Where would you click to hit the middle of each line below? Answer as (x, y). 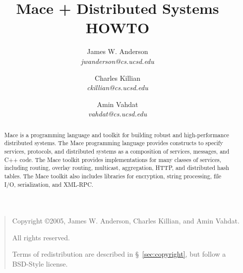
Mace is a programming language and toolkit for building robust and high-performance (117, 135)
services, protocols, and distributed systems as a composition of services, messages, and (117, 151)
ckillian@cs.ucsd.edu (118, 87)
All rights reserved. (41, 237)
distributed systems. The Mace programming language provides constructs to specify (114, 143)
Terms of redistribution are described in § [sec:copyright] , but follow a (119, 254)
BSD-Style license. (40, 264)
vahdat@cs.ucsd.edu (118, 114)
